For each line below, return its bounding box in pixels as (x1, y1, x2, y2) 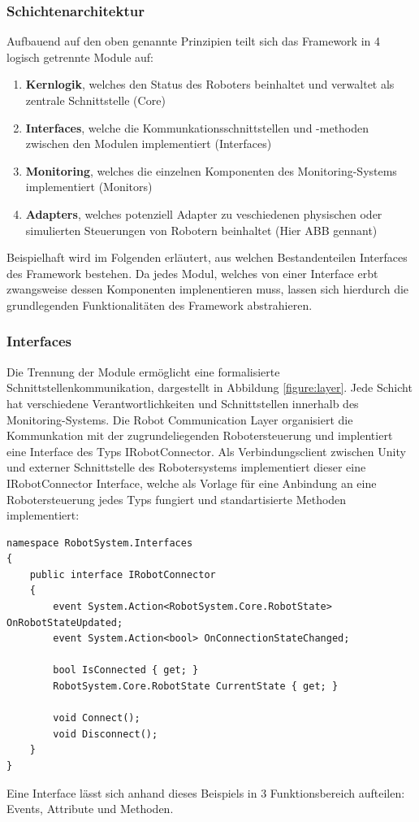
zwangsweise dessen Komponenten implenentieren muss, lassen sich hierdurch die (6, 281, 409, 298)
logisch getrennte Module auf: (6, 48, 153, 65)
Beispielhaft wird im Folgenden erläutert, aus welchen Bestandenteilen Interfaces (6, 249, 408, 266)
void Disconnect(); (53, 728, 158, 740)
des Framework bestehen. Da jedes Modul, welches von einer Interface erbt (6, 264, 378, 281)
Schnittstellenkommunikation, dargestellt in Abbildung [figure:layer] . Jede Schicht (6, 379, 413, 396)
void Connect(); (53, 712, 140, 724)
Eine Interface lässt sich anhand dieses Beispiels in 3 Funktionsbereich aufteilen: (6, 784, 405, 801)
